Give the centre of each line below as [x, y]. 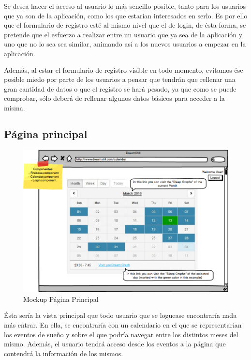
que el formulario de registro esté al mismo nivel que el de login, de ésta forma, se [125, 25]
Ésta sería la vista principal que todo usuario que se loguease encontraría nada [120, 315]
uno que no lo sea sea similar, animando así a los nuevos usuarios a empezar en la [125, 44]
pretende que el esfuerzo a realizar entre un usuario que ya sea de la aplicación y [123, 34]
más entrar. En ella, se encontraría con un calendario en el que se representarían [123, 324]
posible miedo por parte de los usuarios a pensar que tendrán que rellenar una [120, 79]
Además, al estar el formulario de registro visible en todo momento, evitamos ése [124, 70]
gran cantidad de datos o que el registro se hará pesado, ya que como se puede [120, 88]
